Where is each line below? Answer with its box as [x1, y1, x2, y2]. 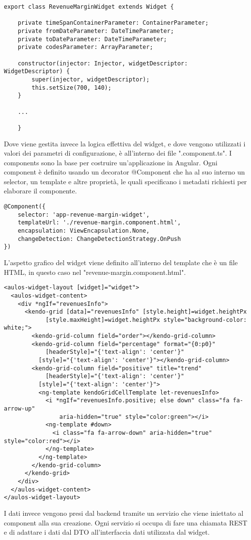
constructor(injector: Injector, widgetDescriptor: [17, 60, 188, 67]
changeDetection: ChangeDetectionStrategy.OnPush [17, 235, 181, 242]
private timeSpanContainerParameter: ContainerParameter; [17, 19, 209, 27]
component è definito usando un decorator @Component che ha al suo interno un [4, 167, 245, 177]
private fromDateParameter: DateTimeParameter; [17, 27, 174, 34]
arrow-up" [4, 405, 35, 413]
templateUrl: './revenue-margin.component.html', [17, 219, 181, 226]
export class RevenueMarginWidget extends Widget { [4, 3, 174, 10]
